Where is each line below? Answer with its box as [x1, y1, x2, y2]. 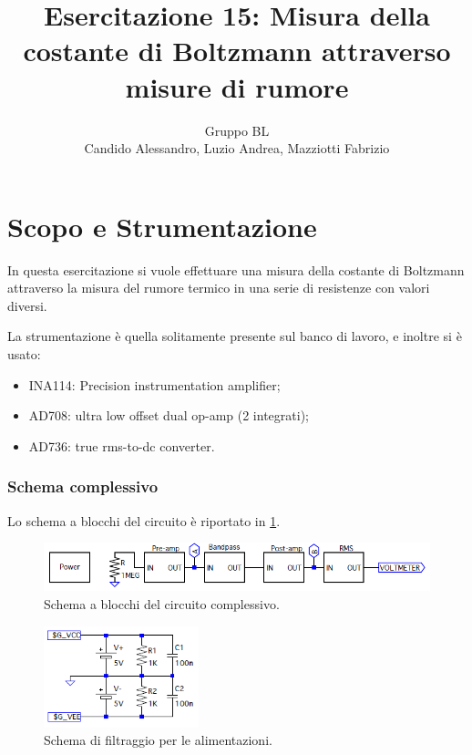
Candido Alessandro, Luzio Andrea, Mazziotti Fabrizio [84, 139, 390, 158]
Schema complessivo [7, 475, 159, 498]
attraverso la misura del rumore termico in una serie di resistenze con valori [7, 278, 430, 297]
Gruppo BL [204, 120, 270, 140]
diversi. [7, 295, 47, 315]
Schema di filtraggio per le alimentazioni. [44, 730, 272, 750]
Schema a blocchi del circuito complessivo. [44, 595, 280, 614]
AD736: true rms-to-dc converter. [28, 436, 215, 455]
